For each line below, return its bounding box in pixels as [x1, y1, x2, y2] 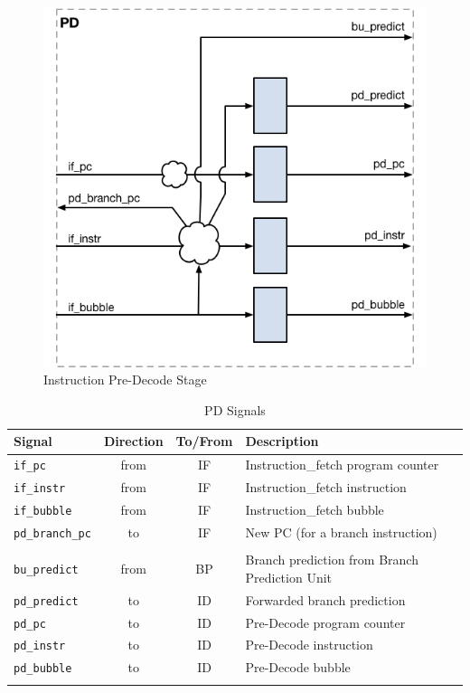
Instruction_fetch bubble [245, 500, 384, 519]
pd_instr [14, 640, 66, 653]
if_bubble [14, 505, 72, 518]
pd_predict [14, 594, 79, 608]
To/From [175, 432, 233, 451]
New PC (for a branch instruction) [245, 523, 437, 542]
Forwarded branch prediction [245, 590, 406, 609]
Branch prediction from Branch [245, 550, 418, 569]
